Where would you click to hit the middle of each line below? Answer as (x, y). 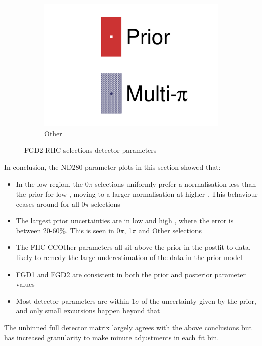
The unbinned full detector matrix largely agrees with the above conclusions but (128, 328)
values (25, 284)
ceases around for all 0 (50, 203)
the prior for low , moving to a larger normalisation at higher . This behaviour (137, 194)
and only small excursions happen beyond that (88, 311)
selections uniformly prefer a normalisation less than (176, 184)
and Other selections (170, 230)
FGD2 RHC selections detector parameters (90, 150)
